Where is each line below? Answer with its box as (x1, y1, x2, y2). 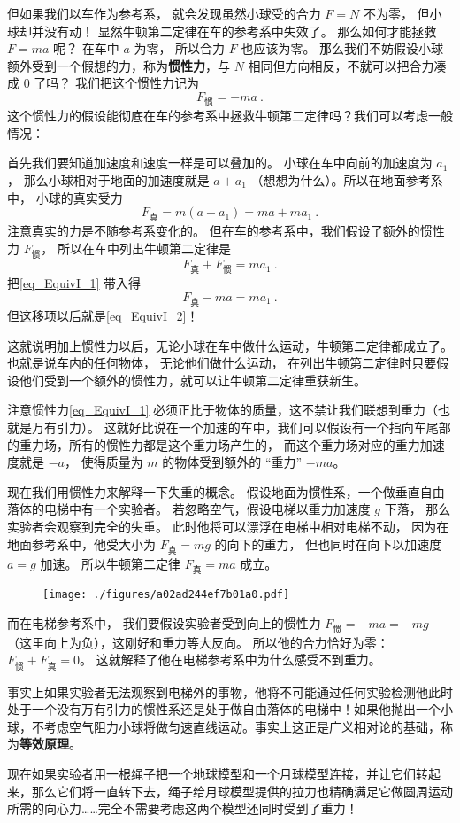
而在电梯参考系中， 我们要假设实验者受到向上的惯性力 (7, 613, 321, 632)
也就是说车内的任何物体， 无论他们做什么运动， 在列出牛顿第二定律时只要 (7, 353, 437, 372)
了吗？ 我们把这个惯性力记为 (34, 74, 199, 92)
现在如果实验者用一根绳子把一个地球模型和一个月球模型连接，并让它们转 (7, 764, 428, 782)
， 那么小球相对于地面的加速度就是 (7, 170, 210, 189)
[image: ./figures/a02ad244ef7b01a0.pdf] (42, 587, 290, 601)
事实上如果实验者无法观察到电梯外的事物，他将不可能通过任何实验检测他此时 (7, 682, 453, 701)
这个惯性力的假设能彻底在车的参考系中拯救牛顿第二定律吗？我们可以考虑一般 (7, 106, 453, 125)
